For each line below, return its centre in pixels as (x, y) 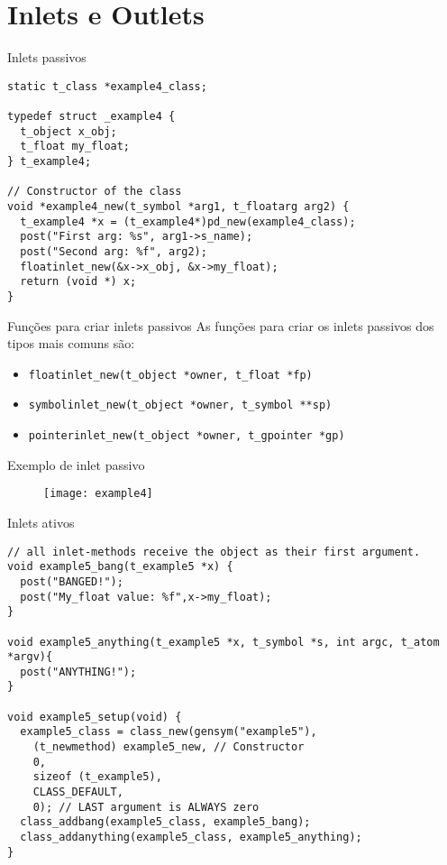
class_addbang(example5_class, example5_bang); (165, 822)
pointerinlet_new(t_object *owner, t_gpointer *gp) (187, 436)
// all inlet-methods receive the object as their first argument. (214, 552)
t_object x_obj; (68, 131)
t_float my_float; (75, 147)
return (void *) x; (78, 282)
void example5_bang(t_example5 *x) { (120, 567)
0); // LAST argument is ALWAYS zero (146, 807)
